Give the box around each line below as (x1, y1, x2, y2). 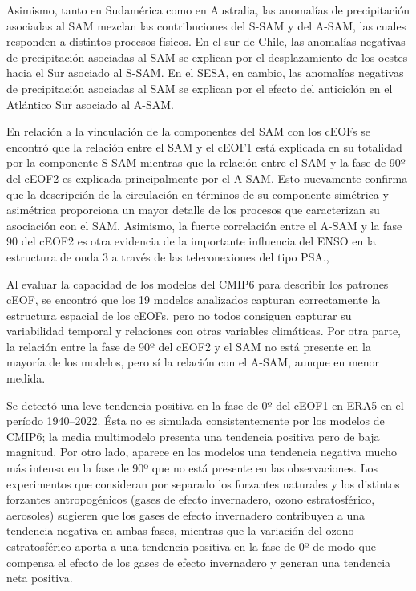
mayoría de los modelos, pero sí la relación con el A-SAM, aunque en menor (6, 354, 380, 370)
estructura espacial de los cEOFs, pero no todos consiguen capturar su (6, 306, 352, 323)
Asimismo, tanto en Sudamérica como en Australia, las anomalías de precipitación (6, 2, 410, 18)
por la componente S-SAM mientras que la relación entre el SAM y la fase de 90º (6, 154, 406, 171)
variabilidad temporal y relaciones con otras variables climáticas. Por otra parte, (6, 322, 401, 339)
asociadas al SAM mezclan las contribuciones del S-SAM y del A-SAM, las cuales (6, 17, 406, 34)
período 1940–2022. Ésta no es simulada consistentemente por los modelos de (6, 412, 385, 429)
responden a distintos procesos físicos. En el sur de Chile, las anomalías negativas (6, 33, 406, 50)
